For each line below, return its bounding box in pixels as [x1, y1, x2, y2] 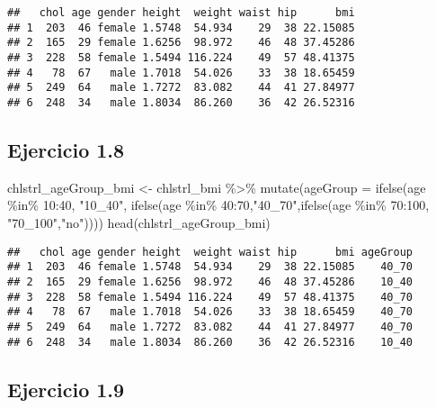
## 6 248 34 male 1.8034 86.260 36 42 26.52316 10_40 [7, 335, 414, 349]
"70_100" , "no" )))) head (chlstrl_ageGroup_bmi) [7, 213, 271, 231]
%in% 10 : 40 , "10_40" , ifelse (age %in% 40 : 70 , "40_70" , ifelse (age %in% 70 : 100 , [7, 195, 430, 214]
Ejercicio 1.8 [7, 135, 125, 163]
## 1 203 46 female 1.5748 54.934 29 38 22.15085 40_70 [7, 260, 414, 274]
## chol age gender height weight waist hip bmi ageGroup [7, 245, 414, 258]
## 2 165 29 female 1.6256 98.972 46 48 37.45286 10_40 [7, 275, 414, 288]
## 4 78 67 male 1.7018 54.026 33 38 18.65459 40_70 [7, 305, 414, 319]
